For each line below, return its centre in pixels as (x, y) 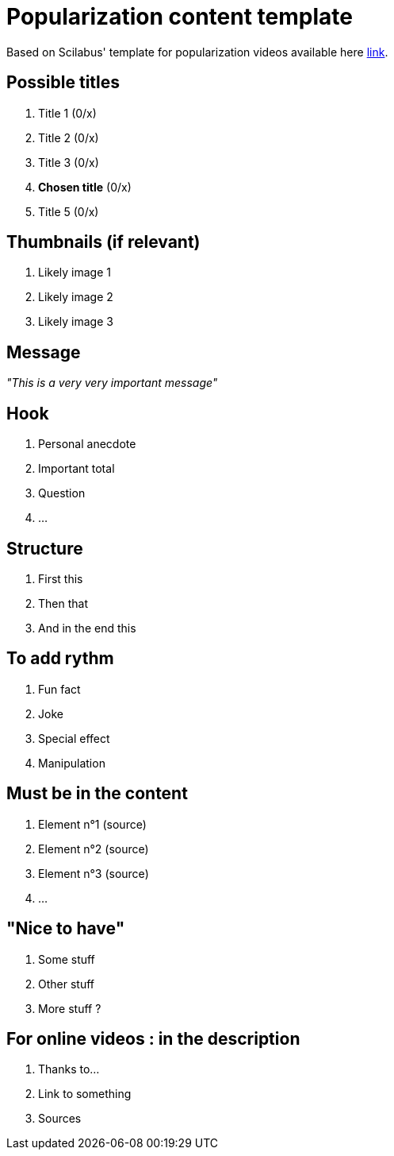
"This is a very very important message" (112, 383)
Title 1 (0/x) (67, 113)
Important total (77, 469)
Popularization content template (180, 17)
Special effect (74, 738)
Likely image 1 (75, 273)
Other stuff (66, 984)
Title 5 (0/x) (69, 211)
